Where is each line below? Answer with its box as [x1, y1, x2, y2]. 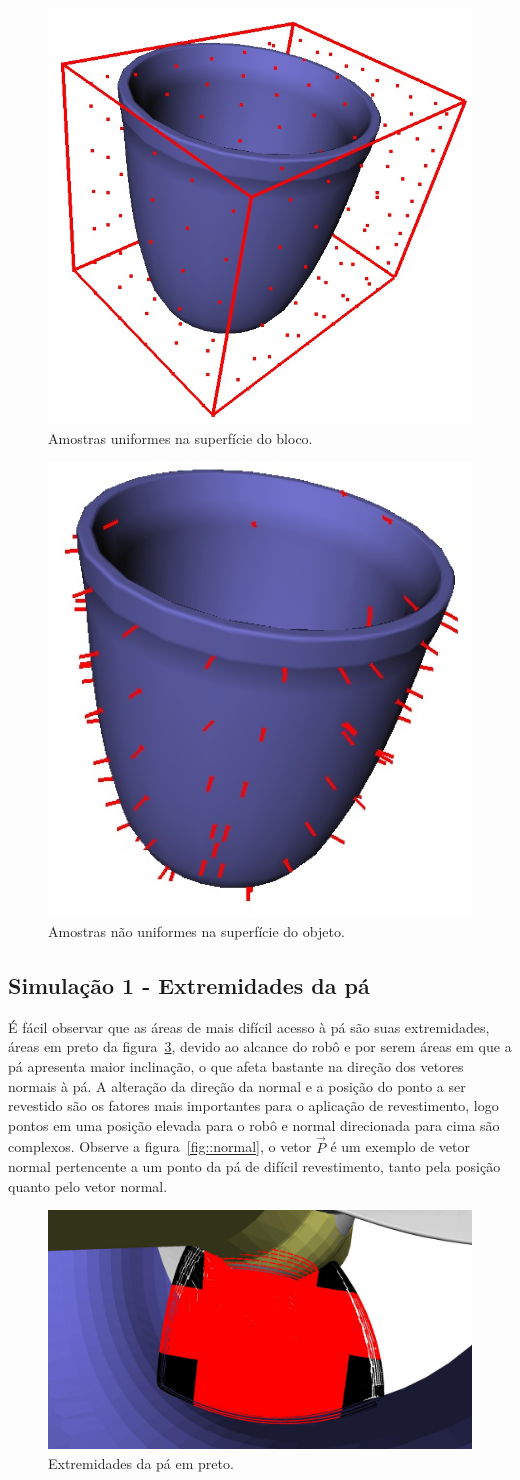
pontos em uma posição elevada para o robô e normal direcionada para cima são [8, 1114, 500, 1135]
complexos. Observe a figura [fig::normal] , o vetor [8, 1136, 312, 1157]
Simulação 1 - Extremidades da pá [8, 970, 370, 1001]
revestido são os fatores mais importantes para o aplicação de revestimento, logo [8, 1095, 499, 1116]
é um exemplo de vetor [330, 1136, 471, 1157]
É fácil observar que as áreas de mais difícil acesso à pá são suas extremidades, [8, 1016, 490, 1037]
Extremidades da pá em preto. [48, 1452, 234, 1473]
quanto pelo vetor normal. [8, 1175, 168, 1196]
